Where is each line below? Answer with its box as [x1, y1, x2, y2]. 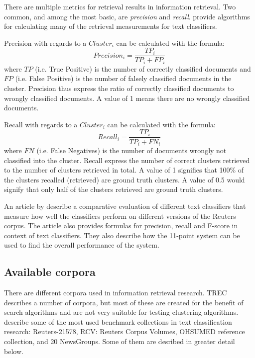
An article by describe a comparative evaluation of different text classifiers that [4, 200, 246, 211]
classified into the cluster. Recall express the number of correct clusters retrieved [4, 155, 250, 165]
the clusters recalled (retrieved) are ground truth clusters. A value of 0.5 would [4, 174, 245, 184]
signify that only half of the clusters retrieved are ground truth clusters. [4, 184, 223, 194]
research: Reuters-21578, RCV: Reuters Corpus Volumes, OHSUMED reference [4, 326, 245, 337]
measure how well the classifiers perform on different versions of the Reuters [4, 210, 236, 221]
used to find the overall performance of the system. [4, 240, 159, 250]
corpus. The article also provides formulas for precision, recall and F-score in [4, 220, 238, 231]
